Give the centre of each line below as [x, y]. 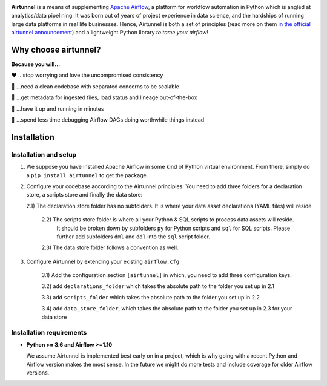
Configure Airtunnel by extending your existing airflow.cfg [103, 261]
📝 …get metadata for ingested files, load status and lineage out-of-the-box [104, 97]
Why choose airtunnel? [56, 49]
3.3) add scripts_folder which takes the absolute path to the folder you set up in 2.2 [151, 297]
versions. [38, 373]
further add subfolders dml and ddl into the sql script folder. [134, 237]
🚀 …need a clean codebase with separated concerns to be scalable [95, 86]
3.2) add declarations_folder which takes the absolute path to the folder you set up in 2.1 [158, 286]
